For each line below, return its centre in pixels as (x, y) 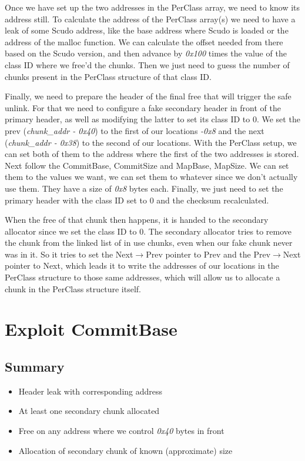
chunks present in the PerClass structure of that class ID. (108, 76)
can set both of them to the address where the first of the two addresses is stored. (152, 154)
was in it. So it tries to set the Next (69, 254)
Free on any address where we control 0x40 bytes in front (121, 431)
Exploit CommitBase (91, 329)
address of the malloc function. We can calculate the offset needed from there (144, 41)
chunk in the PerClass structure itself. (73, 288)
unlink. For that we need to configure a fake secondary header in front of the (143, 107)
